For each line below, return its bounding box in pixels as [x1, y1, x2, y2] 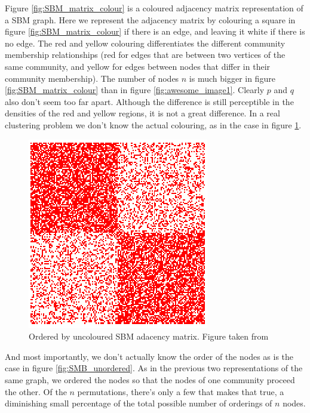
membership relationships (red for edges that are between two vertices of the [5, 48, 286, 61]
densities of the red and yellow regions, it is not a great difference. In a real [5, 107, 280, 119]
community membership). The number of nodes [5, 72, 179, 84]
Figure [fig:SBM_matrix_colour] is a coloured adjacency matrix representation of [5, 2, 303, 14]
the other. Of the [5, 385, 67, 397]
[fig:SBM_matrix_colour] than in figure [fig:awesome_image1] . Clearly [5, 84, 265, 96]
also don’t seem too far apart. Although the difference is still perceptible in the [5, 95, 294, 107]
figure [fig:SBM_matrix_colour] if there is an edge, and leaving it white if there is [5, 25, 305, 38]
